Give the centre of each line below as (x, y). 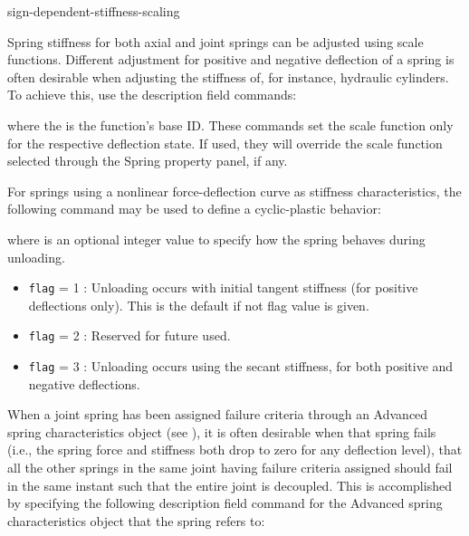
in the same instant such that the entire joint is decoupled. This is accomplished (230, 485)
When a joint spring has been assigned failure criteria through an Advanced (218, 414)
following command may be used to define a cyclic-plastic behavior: (194, 209)
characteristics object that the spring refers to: (136, 520)
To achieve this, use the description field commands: (152, 95)
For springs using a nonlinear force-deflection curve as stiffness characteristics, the (234, 191)
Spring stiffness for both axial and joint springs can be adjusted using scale (215, 41)
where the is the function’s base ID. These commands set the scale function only (230, 124)
